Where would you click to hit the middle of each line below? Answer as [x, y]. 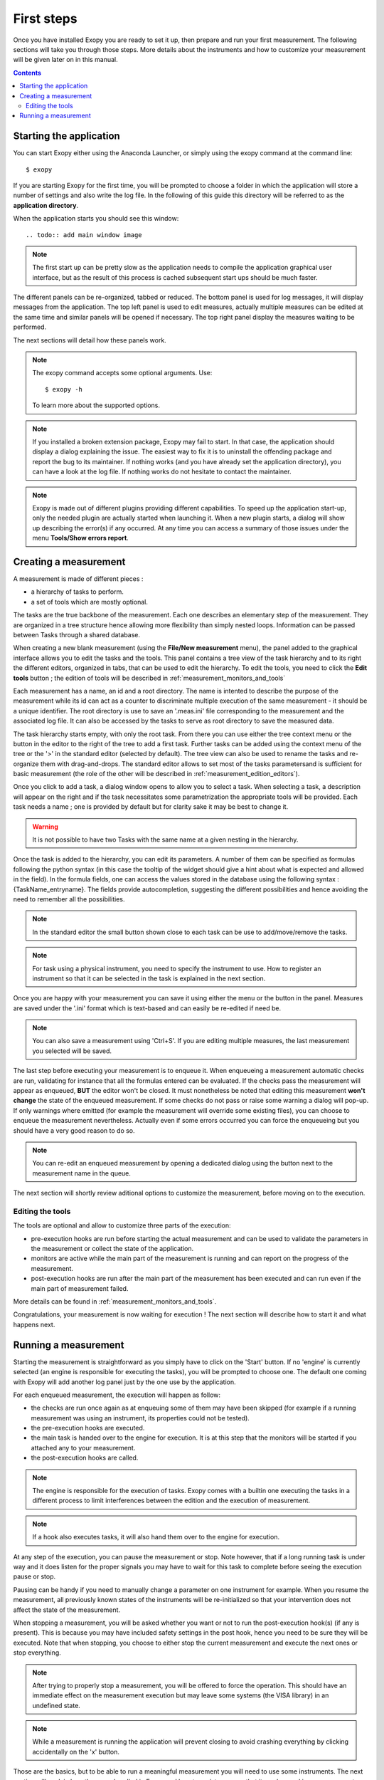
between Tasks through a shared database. [77, 634]
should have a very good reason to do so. [74, 1130]
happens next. [34, 1324]
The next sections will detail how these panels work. [90, 340]
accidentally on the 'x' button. [76, 1752]
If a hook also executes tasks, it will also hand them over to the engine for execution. [156, 1537]
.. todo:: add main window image [84, 235]
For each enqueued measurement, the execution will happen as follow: [117, 1395]
